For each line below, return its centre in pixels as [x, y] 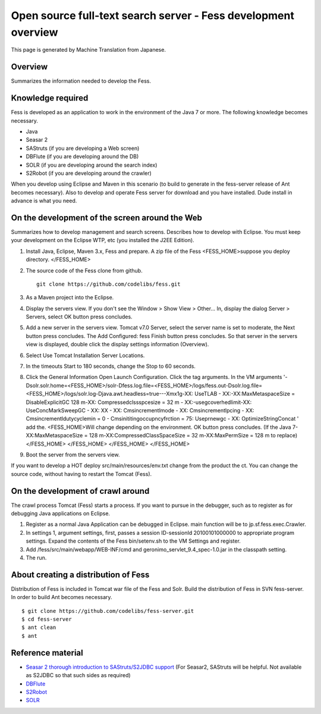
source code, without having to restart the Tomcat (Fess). [81, 474]
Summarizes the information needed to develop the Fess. [81, 81]
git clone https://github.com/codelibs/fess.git [108, 284]
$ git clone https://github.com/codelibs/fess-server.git [108, 611]
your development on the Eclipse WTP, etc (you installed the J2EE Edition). [103, 240]
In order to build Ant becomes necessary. [62, 597]
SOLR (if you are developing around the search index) [92, 165]
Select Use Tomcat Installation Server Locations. [85, 355]
